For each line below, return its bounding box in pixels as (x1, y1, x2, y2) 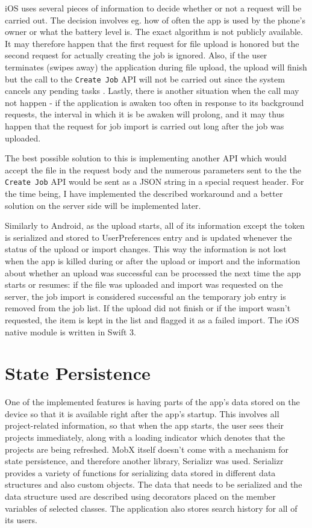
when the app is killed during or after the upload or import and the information (5, 255, 301, 267)
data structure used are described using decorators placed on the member (5, 490, 276, 503)
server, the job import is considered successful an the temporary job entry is (5, 290, 286, 302)
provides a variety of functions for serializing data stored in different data (5, 466, 276, 479)
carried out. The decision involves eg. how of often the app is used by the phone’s (5, 13, 305, 26)
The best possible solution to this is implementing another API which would (5, 152, 287, 164)
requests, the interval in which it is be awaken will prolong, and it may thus (5, 108, 284, 120)
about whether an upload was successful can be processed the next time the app (5, 266, 301, 279)
